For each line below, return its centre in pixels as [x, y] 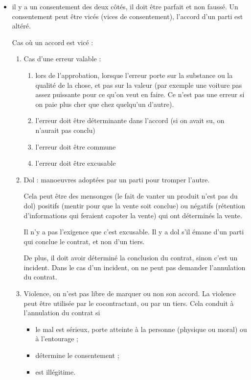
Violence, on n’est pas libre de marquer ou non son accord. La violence [130, 293]
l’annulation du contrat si [62, 313]
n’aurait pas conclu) [65, 130]
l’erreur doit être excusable [76, 163]
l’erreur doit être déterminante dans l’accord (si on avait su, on [130, 120]
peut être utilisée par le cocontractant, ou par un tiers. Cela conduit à [129, 303]
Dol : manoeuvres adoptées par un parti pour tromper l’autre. [117, 179]
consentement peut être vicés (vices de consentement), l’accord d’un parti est [127, 16]
